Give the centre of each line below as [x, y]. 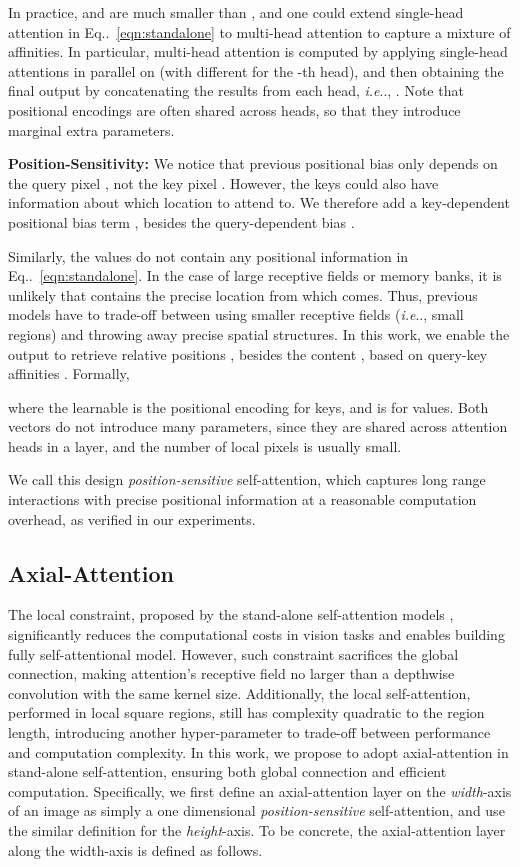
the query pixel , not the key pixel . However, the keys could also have [223, 182]
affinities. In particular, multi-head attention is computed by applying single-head [258, 51]
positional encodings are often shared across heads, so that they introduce [234, 109]
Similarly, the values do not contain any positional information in [208, 255]
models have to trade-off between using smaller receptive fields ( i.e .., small [236, 314]
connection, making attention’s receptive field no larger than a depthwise [231, 673]
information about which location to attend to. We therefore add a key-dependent [259, 202]
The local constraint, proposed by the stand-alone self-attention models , [231, 614]
